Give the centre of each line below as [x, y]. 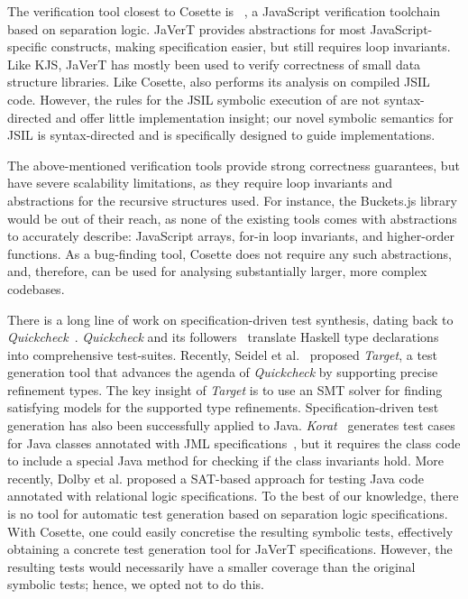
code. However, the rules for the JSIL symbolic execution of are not [194, 99]
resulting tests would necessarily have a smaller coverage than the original [211, 566]
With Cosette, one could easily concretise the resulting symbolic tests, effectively [230, 531]
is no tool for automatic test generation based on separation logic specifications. [228, 514]
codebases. [36, 288]
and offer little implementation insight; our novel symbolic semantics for [254, 117]
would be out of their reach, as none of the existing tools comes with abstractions [232, 218]
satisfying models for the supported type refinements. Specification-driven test [223, 407]
